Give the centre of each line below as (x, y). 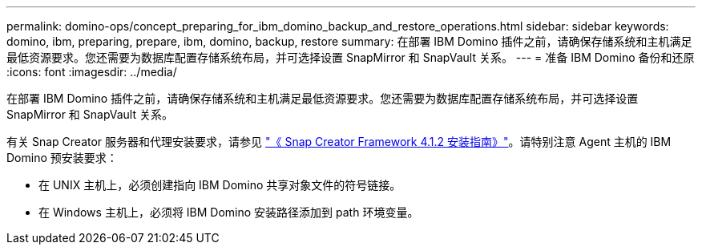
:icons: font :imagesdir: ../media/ (92, 72)
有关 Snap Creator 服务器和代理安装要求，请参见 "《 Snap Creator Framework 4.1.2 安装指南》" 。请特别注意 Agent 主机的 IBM (339, 142)
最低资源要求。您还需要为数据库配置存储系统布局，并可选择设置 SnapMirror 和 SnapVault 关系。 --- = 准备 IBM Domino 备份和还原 (351, 57)
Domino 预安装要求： (62, 158)
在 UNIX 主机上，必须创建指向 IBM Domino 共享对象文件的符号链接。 (220, 185)
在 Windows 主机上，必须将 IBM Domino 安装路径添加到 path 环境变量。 (229, 212)
